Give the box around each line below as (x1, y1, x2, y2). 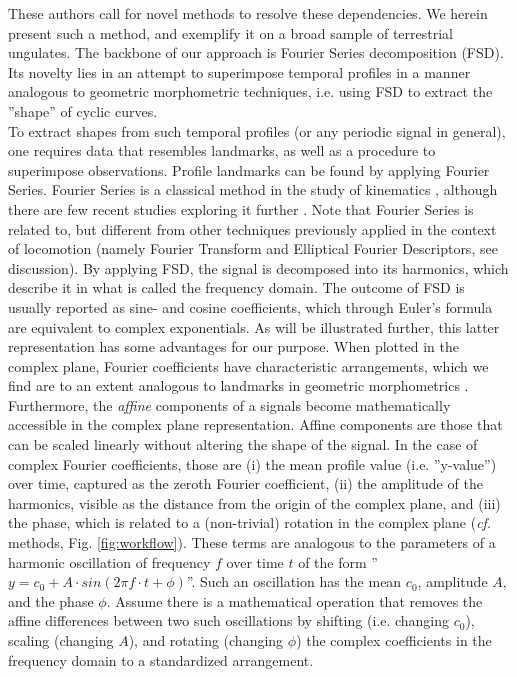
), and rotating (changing (128, 630, 284, 650)
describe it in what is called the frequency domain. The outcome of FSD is (8, 277, 465, 298)
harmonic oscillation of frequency (8, 551, 211, 572)
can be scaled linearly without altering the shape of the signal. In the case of (8, 434, 478, 455)
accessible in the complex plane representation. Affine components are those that (8, 414, 503, 435)
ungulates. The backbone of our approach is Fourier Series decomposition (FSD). (8, 42, 504, 63)
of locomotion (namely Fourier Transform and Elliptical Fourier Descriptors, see (8, 238, 498, 259)
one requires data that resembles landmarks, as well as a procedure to (8, 140, 436, 161)
